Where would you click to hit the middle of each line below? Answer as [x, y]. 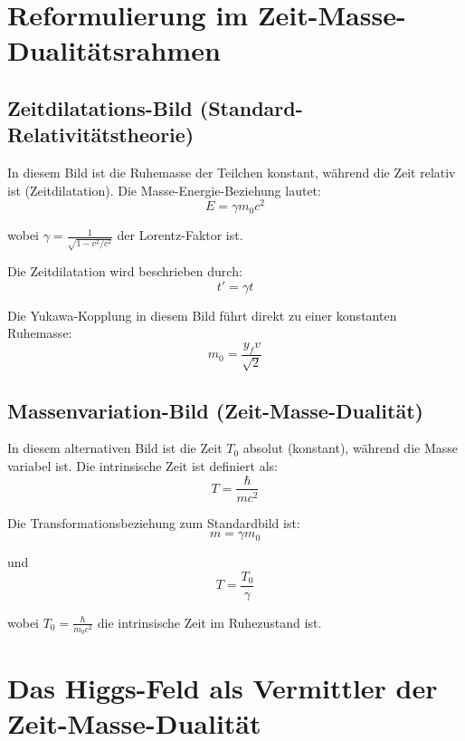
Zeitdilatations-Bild [100, 107]
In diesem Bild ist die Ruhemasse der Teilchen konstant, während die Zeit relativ [232, 173]
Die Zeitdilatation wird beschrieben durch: [125, 271]
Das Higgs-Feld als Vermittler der [223, 687]
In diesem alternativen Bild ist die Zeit [115, 448]
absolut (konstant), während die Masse [350, 448]
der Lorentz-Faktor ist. [180, 235]
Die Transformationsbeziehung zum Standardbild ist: [154, 522]
